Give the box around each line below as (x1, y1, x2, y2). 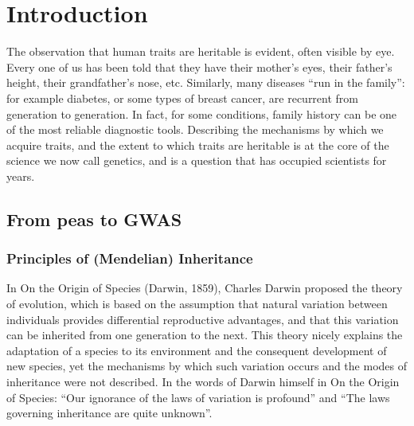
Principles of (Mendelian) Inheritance (6, 248, 253, 268)
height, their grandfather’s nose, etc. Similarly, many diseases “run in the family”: (6, 74, 405, 91)
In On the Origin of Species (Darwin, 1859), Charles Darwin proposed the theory (6, 279, 403, 296)
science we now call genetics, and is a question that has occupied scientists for (6, 152, 387, 169)
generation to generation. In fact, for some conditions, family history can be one (6, 105, 397, 122)
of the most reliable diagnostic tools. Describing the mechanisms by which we (6, 121, 384, 138)
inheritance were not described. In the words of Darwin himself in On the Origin (6, 373, 400, 390)
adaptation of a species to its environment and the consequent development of (6, 342, 387, 358)
